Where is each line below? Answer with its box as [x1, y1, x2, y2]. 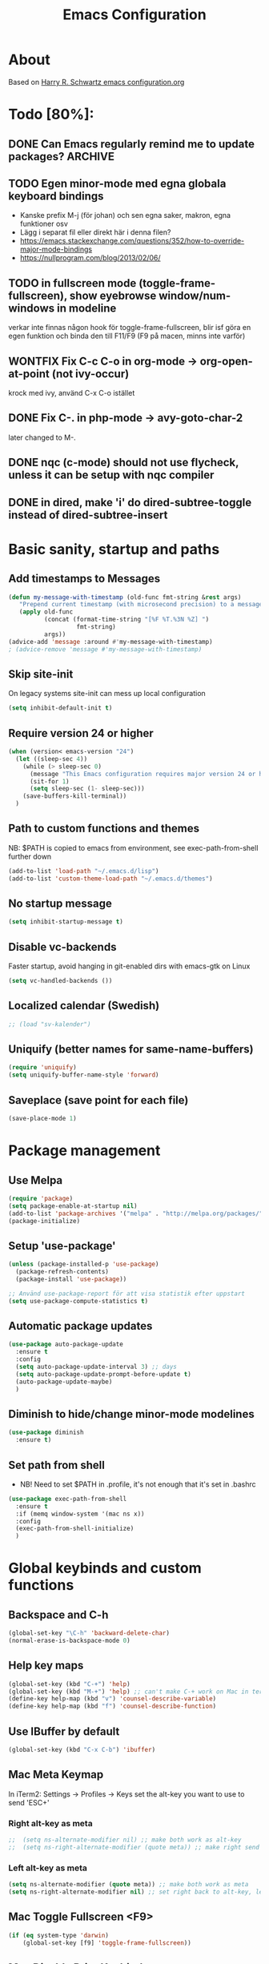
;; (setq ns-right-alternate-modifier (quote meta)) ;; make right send [8, 1843, 260, 1851]
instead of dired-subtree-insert [8, 508, 168, 521]
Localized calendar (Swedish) [8, 999, 160, 1012]
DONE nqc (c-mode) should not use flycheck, [8, 456, 239, 469]
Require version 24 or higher [8, 726, 154, 740]
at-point [8, 367, 50, 380]
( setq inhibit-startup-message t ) [8, 918, 124, 926]
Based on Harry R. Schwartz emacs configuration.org [8, 77, 185, 87]
